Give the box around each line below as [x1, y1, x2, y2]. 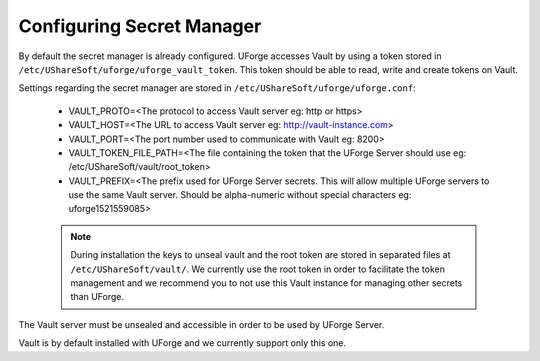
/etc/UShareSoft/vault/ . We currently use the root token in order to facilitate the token [70, 263, 445, 275]
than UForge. [70, 291, 125, 303]
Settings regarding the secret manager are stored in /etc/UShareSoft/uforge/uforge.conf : [18, 82, 416, 94]
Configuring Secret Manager [18, 15, 262, 37]
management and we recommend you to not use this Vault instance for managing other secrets [70, 277, 463, 289]
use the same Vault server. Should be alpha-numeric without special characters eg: [68, 189, 412, 201]
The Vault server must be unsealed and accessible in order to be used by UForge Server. [18, 318, 385, 330]
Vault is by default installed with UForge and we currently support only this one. [18, 337, 347, 349]
